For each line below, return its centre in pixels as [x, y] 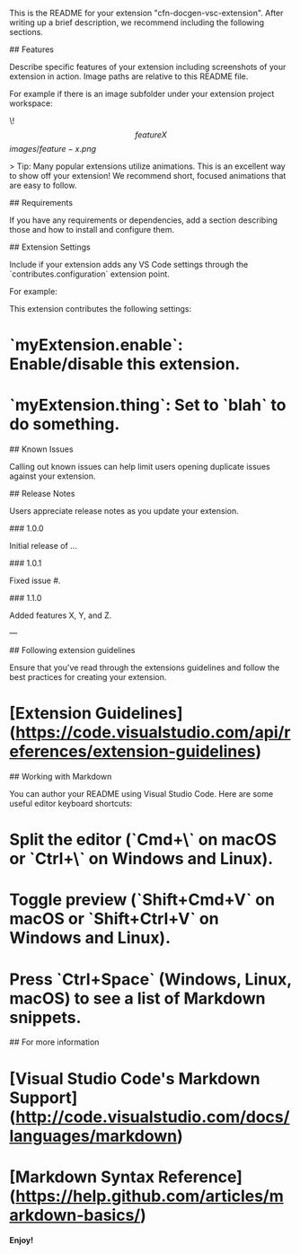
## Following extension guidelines [72, 650]
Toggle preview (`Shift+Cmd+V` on [142, 900]
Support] [44, 1097]
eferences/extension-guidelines [132, 751]
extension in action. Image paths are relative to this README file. [129, 76]
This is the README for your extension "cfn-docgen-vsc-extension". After [146, 13]
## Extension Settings [50, 247]
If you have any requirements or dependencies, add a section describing [144, 220]
